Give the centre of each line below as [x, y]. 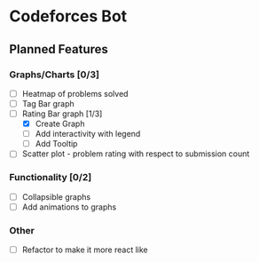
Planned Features [59, 49]
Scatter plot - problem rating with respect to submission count [136, 154]
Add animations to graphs [69, 207]
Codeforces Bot [68, 16]
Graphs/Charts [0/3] [55, 75]
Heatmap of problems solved [75, 93]
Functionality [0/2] [51, 178]
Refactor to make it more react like [85, 250]
